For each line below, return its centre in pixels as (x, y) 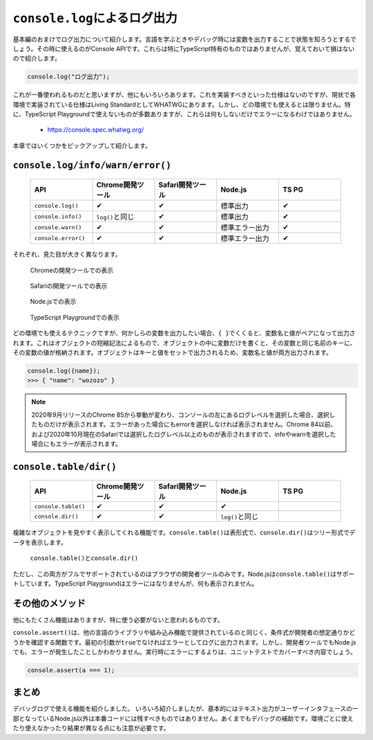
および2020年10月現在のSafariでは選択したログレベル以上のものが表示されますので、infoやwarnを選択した (184, 434)
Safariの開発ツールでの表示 (69, 286)
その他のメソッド (49, 603)
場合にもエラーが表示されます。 (77, 444)
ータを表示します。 (40, 542)
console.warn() (58, 227)
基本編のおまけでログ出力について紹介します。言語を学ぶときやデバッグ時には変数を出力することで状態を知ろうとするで (185, 39)
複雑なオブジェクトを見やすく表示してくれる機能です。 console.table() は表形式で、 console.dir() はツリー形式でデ (184, 532)
